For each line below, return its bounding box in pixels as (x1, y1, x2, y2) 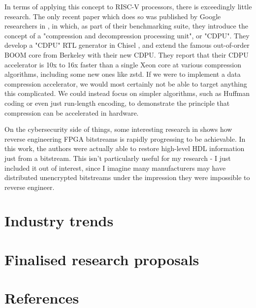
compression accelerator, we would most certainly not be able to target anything (4, 78, 247, 89)
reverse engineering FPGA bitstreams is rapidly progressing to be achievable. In (4, 133, 246, 144)
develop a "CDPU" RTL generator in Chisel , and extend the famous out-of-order (4, 40, 250, 50)
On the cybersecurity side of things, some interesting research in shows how (4, 124, 232, 134)
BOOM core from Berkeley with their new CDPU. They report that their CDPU (4, 49, 249, 60)
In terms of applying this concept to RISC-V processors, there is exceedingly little (4, 1, 252, 11)
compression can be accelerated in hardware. (4, 107, 139, 118)
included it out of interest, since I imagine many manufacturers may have (4, 162, 226, 173)
